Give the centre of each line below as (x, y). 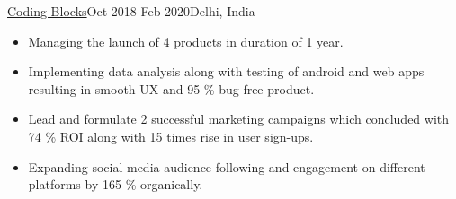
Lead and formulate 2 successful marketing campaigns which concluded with (239, 119)
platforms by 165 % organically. (116, 184)
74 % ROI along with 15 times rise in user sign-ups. (171, 136)
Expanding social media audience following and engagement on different (227, 166)
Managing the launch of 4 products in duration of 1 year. (186, 41)
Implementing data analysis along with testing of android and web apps (226, 71)
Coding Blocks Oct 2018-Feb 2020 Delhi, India (131, 11)
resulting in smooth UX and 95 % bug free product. (171, 88)
